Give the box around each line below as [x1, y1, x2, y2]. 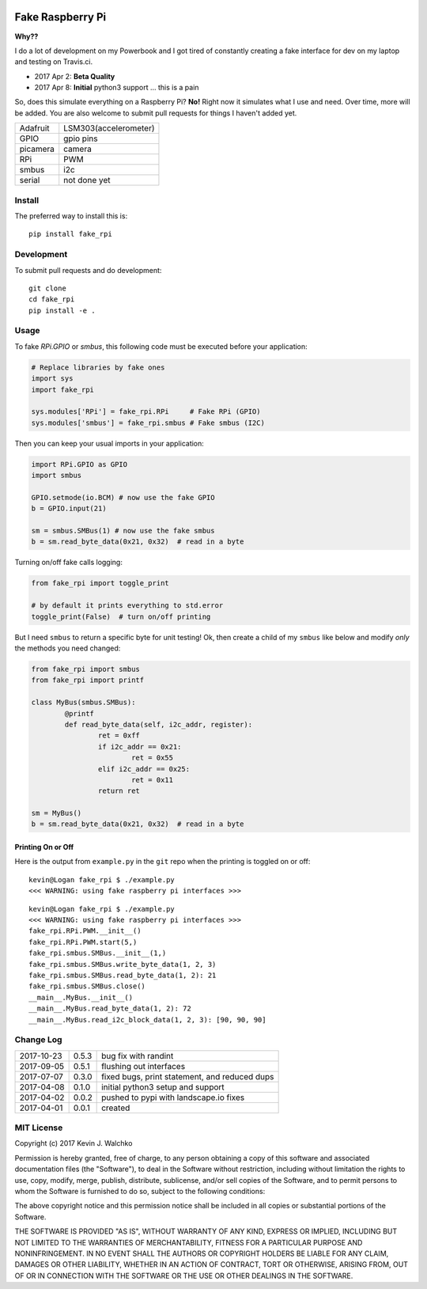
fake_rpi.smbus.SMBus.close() [28, 982, 146, 991]
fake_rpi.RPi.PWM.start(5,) [28, 938, 138, 946]
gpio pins [63, 133, 98, 144]
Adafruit [19, 123, 51, 134]
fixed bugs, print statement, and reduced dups [101, 1071, 274, 1082]
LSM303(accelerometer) [63, 123, 155, 134]
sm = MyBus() [31, 809, 82, 818]
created [101, 1102, 130, 1113]
